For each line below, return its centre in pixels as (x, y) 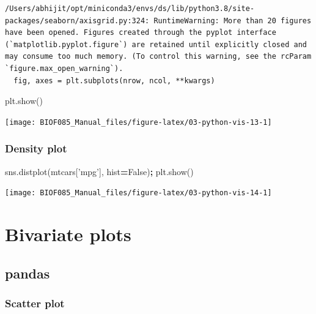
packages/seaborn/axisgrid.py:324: (77, 21)
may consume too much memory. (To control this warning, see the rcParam (158, 57)
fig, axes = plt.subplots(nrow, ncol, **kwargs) (114, 80)
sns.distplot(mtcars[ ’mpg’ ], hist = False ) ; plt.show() (99, 171)
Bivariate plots (68, 234)
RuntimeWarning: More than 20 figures (233, 21)
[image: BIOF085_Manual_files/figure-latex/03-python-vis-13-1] (138, 122)
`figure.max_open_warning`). (64, 68)
